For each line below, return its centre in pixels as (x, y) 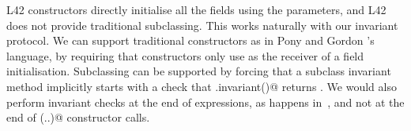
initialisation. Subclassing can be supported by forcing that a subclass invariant (199, 71)
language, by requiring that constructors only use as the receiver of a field (185, 55)
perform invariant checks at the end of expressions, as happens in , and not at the (205, 102)
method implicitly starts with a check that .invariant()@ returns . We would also (202, 86)
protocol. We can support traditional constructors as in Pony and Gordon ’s (190, 40)
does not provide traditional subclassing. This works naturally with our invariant (202, 25)
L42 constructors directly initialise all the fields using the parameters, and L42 (196, 9)
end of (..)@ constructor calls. (78, 117)
